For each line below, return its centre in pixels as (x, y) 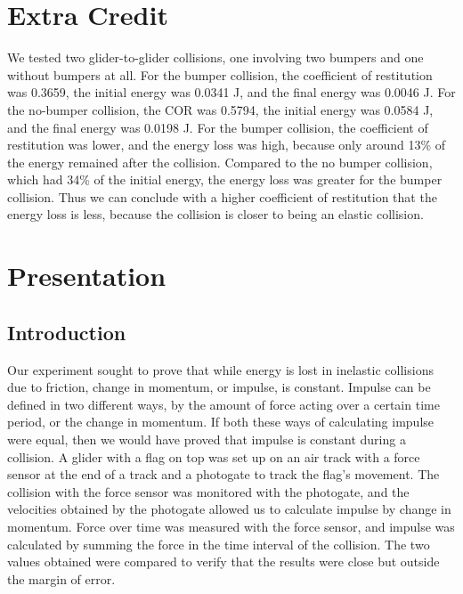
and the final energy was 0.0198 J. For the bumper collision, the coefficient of (218, 127)
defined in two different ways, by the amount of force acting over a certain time (223, 404)
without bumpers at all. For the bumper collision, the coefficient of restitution (220, 74)
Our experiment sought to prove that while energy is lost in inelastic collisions (220, 369)
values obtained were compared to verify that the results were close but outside (223, 561)
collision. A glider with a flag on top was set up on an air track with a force (214, 456)
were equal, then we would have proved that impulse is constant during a (207, 439)
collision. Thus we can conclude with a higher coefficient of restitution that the (222, 196)
